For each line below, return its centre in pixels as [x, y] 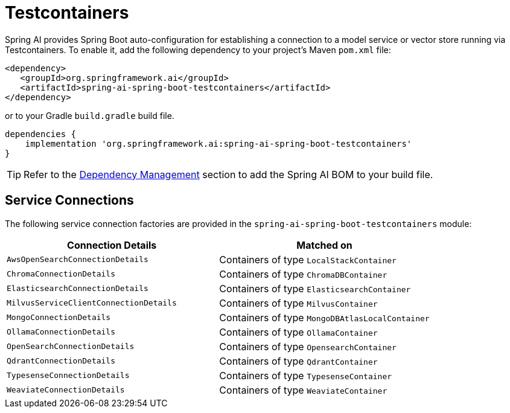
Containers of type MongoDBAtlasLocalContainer [324, 317]
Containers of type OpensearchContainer [308, 346]
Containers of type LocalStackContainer [308, 259]
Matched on [324, 245]
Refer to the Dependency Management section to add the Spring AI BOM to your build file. [228, 174]
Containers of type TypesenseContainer [306, 375]
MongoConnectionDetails [59, 318]
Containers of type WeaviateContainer [303, 390]
